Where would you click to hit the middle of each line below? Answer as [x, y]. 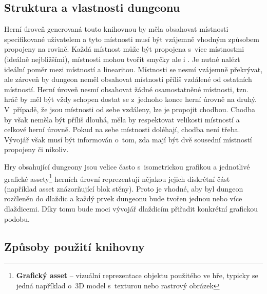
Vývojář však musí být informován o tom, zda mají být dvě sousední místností [128, 139]
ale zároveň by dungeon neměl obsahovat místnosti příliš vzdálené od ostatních [128, 79]
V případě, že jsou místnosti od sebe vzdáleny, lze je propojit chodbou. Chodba [130, 109]
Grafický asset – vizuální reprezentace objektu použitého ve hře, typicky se [137, 275]
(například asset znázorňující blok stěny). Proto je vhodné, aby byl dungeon [124, 188]
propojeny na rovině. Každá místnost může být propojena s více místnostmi [124, 49]
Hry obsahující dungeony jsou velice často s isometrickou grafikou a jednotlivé [127, 166]
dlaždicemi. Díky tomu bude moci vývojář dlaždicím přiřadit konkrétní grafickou [131, 208]
